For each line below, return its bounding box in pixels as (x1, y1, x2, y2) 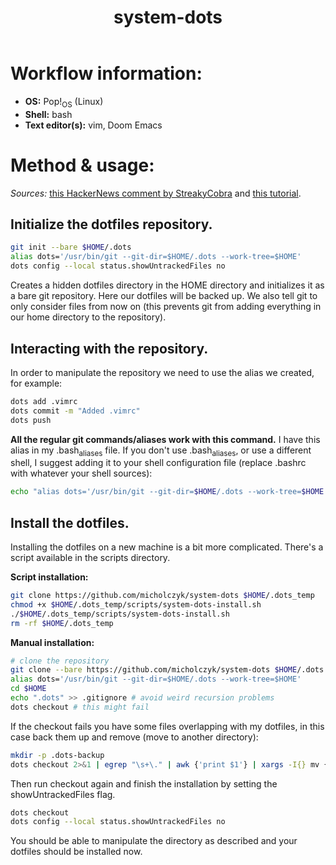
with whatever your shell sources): (10, 467, 153, 480)
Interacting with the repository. (10, 340, 209, 357)
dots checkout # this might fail (10, 702, 150, 712)
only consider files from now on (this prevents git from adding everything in (10, 301, 322, 313)
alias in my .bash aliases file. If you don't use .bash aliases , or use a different (10, 444, 312, 458)
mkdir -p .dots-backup (10, 750, 105, 760)
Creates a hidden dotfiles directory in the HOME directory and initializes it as (10, 279, 325, 291)
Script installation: (10, 571, 89, 583)
